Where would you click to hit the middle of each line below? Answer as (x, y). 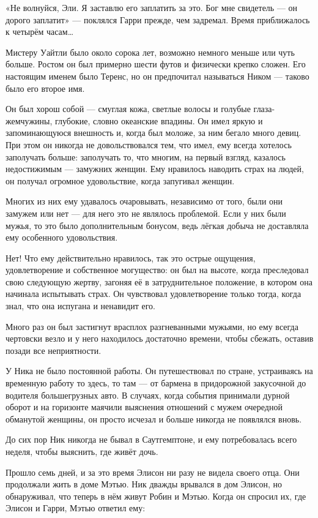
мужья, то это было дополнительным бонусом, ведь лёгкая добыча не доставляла (157, 225)
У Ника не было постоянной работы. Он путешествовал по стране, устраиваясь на (159, 371)
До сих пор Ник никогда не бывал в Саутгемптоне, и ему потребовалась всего (151, 439)
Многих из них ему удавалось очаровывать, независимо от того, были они (144, 201)
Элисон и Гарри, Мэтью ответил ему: (76, 508)
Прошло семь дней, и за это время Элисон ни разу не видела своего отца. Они (153, 472)
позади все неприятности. (54, 350)
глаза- (264, 109)
